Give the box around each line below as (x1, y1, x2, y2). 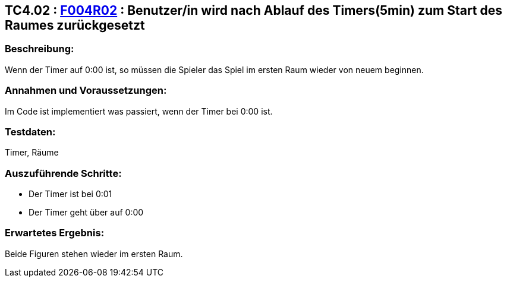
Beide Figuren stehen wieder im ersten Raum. (5, 248, 183, 259)
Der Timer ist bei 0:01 (29, 189, 112, 199)
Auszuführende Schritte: (5, 167, 122, 179)
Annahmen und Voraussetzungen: (5, 84, 167, 97)
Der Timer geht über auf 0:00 (29, 207, 144, 218)
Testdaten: (5, 125, 56, 138)
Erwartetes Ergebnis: (5, 227, 105, 239)
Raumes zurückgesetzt (5, 18, 145, 33)
